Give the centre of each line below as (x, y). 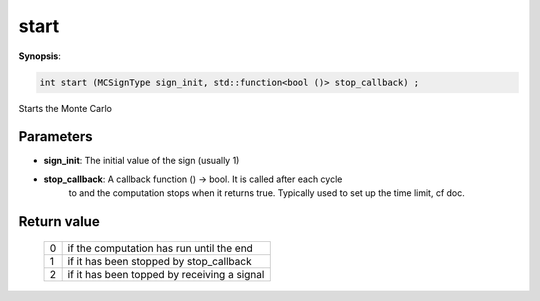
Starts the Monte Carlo (65, 108)
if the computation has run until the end (160, 248)
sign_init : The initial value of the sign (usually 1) (141, 161)
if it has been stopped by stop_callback (159, 261)
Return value (59, 221)
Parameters (55, 136)
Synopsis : (40, 56)
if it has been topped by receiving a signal (166, 274)
